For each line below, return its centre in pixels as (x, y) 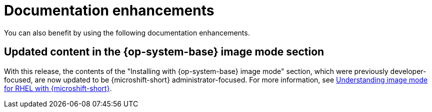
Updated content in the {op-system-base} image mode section (164, 52)
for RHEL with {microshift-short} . (58, 88)
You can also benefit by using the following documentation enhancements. (127, 32)
